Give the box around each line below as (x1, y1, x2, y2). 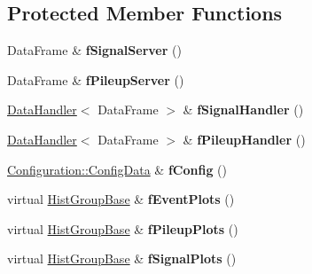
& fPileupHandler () (183, 129, 306, 148)
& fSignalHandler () (183, 100, 304, 119)
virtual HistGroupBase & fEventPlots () (7, 190, 235, 208)
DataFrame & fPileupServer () (7, 70, 184, 89)
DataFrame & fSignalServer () (7, 41, 182, 59)
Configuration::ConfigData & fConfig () (7, 160, 227, 178)
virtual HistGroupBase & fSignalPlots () (7, 249, 237, 268)
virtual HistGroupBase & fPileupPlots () (7, 219, 238, 238)
